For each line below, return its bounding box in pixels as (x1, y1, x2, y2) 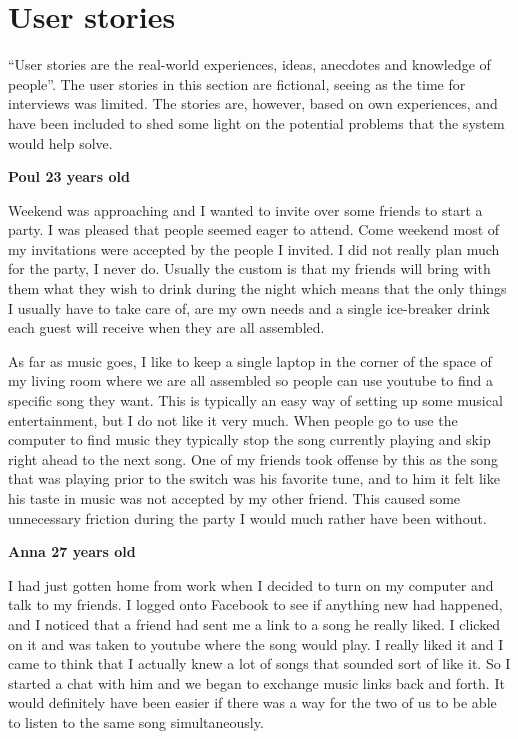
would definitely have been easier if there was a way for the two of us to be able (8, 692, 497, 713)
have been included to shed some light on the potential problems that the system (8, 112, 505, 133)
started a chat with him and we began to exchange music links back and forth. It (8, 672, 505, 693)
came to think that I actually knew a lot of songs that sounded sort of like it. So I (8, 653, 511, 674)
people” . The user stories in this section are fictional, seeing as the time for (8, 73, 466, 94)
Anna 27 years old (8, 541, 136, 562)
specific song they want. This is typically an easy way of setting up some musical (8, 390, 503, 411)
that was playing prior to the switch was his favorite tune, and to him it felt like (8, 468, 500, 489)
